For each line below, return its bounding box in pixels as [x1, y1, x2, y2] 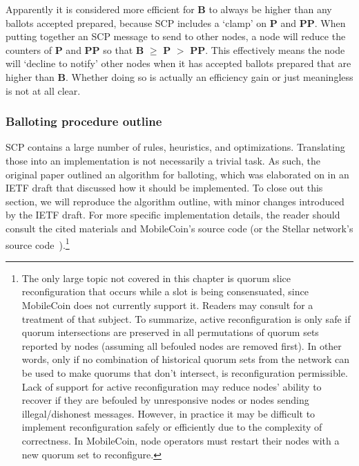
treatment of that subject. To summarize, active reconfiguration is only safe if [21, 311, 351, 326]
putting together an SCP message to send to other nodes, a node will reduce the [6, 29, 346, 44]
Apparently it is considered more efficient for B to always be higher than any [6, 2, 332, 16]
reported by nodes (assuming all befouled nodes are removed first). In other [21, 338, 342, 353]
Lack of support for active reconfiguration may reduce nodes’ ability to [21, 379, 322, 393]
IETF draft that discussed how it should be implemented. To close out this [6, 180, 323, 195]
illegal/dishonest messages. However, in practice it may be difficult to [21, 406, 316, 420]
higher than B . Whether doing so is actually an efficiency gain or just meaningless [6, 69, 353, 84]
